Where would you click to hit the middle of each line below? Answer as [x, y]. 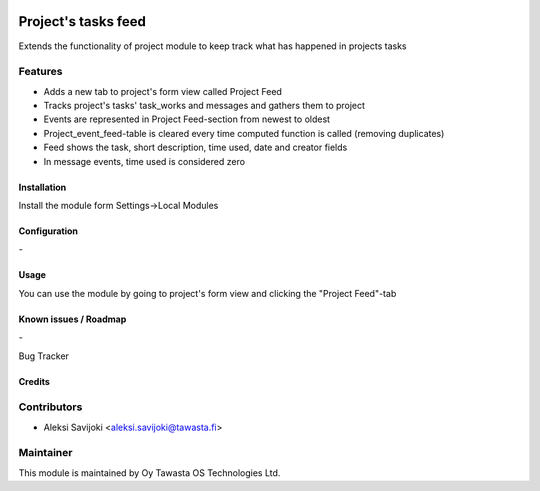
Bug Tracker [44, 356]
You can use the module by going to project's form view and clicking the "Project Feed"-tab [207, 293]
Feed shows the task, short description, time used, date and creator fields [195, 147]
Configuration [48, 231]
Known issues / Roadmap [72, 319]
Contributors [50, 407]
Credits [34, 381]
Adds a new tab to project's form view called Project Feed [162, 91]
